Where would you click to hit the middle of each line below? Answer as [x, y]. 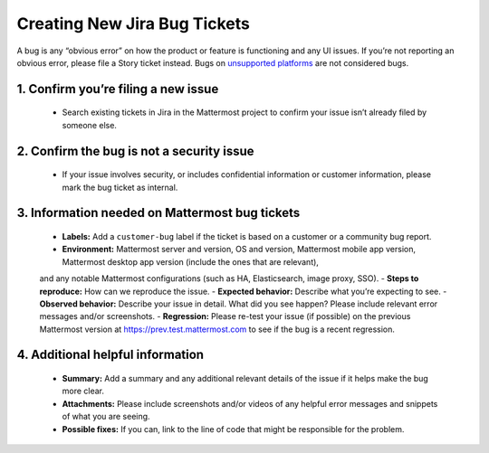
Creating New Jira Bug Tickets [134, 24]
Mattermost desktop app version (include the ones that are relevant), [190, 261]
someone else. [90, 125]
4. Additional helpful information [110, 355]
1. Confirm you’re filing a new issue [118, 89]
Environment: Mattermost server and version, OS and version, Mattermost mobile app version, [239, 250]
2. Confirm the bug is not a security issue [135, 151]
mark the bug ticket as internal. [120, 187]
